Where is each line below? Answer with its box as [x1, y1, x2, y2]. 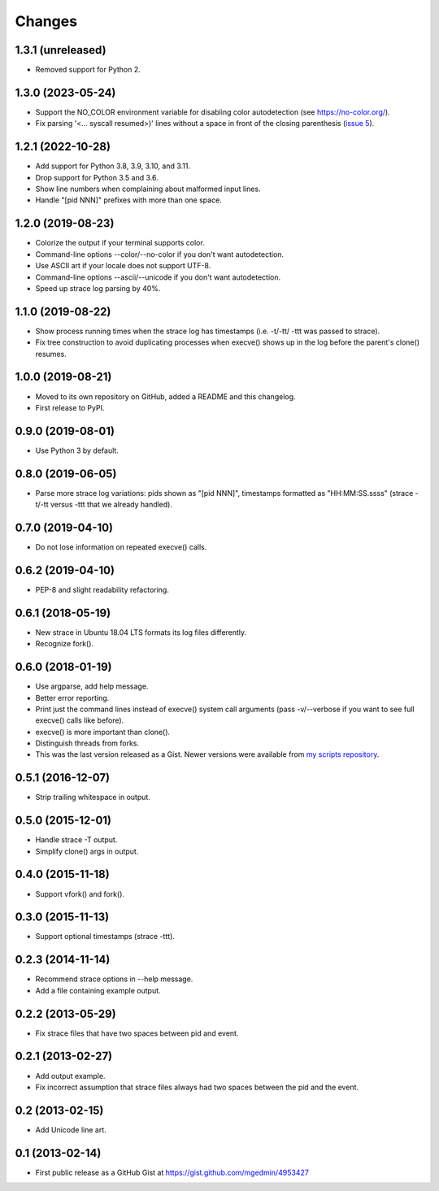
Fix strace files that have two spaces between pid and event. [35, 1028, 239, 1038]
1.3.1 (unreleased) [15, 43, 106, 57]
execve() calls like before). [35, 715, 124, 725]
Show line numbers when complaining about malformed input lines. [35, 184, 261, 194]
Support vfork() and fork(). [35, 889, 125, 898]
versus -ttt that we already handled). [50, 500, 172, 510]
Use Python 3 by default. [35, 446, 120, 455]
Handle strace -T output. [35, 835, 118, 845]
